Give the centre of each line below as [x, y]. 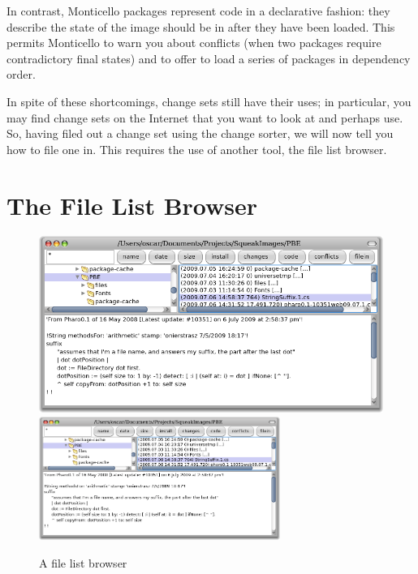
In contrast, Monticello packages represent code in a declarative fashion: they [198, 11]
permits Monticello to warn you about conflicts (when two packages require [194, 43]
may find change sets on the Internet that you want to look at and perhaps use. [205, 117]
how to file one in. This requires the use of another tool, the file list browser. [197, 149]
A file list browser [83, 562]
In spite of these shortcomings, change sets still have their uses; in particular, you [209, 101]
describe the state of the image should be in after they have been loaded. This [201, 26]
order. [21, 74]
